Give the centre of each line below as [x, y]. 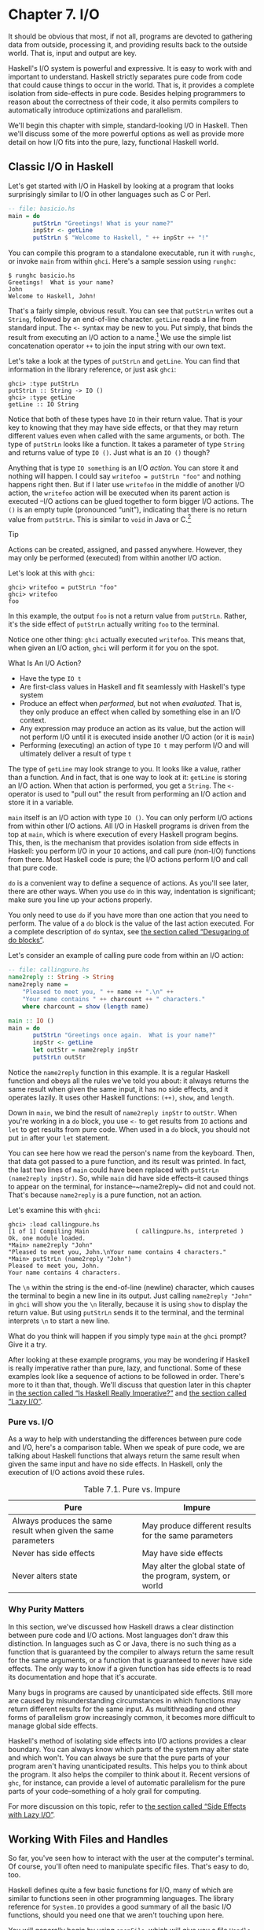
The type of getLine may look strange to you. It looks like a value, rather [125, 769]
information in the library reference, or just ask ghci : [92, 369]
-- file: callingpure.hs [49, 970]
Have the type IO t [50, 678]
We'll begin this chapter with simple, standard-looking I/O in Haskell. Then [128, 125]
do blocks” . [26, 940]
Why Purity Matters [46, 1610]
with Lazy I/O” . [32, 1814]
